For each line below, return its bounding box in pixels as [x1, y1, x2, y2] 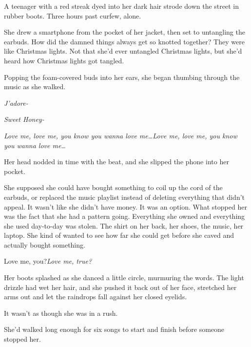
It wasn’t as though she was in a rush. [4, 308, 118, 318]
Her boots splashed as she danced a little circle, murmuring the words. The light [4, 272, 244, 283]
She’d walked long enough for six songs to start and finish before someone [4, 324, 225, 334]
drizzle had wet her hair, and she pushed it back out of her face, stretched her [4, 282, 237, 292]
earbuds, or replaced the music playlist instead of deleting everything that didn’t [4, 192, 245, 202]
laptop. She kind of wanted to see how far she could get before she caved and [4, 230, 234, 240]
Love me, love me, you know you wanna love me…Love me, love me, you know [4, 130, 237, 140]
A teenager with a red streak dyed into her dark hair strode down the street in [4, 1, 239, 11]
